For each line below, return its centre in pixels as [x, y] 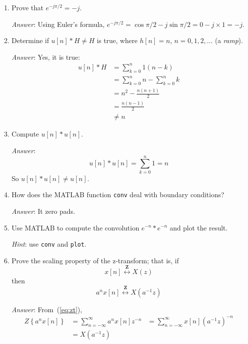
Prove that [27, 7]
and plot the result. [199, 227]
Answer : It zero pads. [43, 211]
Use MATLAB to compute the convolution [75, 227]
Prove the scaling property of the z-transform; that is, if [95, 260]
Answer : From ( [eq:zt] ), [47, 309]
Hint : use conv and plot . [49, 244]
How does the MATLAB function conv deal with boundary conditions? [118, 195]
